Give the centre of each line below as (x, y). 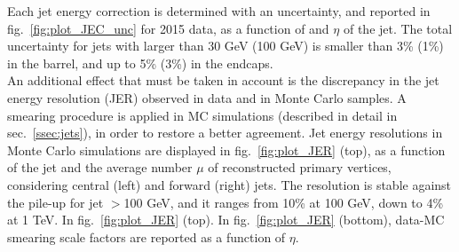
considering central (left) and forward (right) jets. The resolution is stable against (229, 184)
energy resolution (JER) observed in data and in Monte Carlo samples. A (207, 97)
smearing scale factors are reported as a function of (146, 236)
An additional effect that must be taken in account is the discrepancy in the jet (223, 80)
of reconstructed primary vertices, (300, 167)
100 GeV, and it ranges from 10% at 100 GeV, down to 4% (284, 202)
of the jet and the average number (100, 167)
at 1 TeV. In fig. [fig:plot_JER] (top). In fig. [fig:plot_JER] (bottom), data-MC (226, 220)
